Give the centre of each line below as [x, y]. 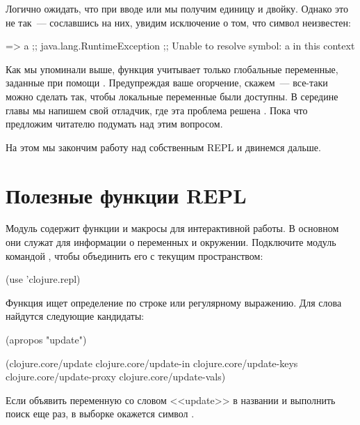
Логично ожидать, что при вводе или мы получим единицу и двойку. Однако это [177, 8]
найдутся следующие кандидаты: [75, 316]
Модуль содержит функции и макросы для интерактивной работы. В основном [172, 228]
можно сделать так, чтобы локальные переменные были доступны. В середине [172, 96]
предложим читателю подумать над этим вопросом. [114, 124]
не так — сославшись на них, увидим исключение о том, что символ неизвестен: [178, 22]
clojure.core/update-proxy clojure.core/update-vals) [116, 377]
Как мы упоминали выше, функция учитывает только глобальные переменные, [172, 69]
